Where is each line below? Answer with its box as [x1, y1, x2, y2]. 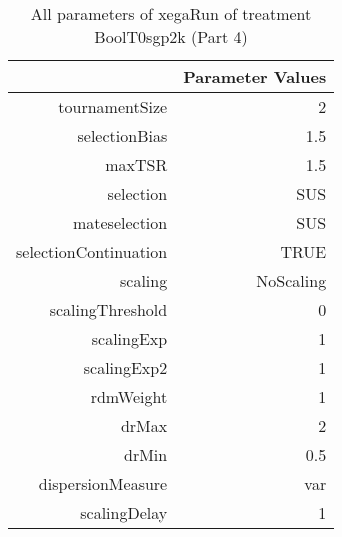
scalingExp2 [83, 356, 168, 379]
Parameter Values [183, 65, 327, 88]
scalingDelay [80, 501, 168, 524]
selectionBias [77, 124, 168, 147]
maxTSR [105, 153, 168, 176]
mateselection [72, 211, 168, 234]
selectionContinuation [16, 240, 168, 263]
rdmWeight [90, 385, 168, 408]
